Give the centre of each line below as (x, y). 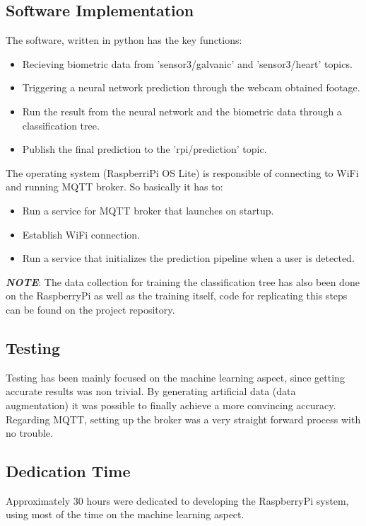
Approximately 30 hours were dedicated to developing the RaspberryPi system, (177, 500)
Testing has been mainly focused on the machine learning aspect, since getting (175, 377)
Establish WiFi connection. (81, 234)
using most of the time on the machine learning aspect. (125, 514)
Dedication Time (68, 471)
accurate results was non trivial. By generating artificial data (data (151, 391)
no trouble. (29, 433)
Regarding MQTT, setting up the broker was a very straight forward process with (183, 419)
